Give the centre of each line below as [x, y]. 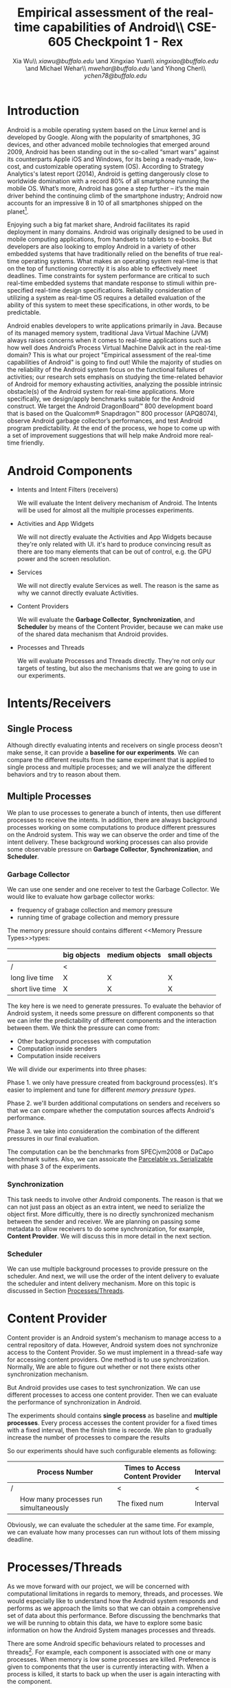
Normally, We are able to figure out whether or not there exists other [104, 1367]
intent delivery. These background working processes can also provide [108, 842]
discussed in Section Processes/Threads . [66, 1290]
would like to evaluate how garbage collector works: [81, 897]
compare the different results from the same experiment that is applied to [111, 760]
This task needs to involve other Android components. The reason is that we [115, 1199]
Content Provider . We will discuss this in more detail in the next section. [109, 1236]
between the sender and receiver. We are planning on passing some [104, 1221]
